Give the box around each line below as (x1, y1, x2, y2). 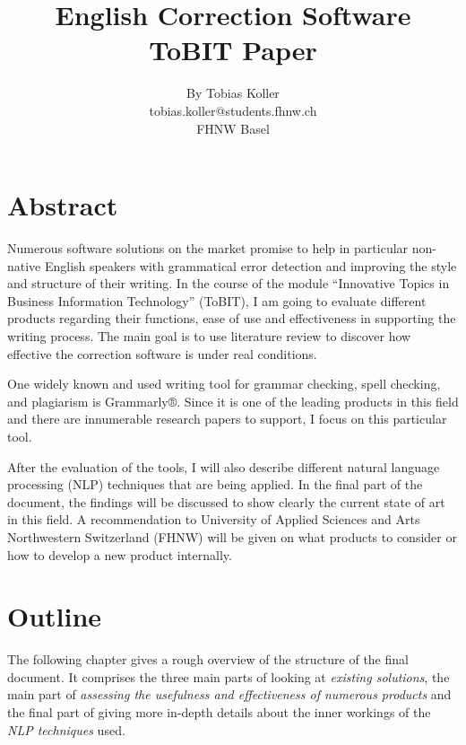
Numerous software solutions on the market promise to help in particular (7, 239, 409, 258)
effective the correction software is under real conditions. (7, 344, 317, 363)
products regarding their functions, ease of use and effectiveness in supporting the (7, 309, 456, 328)
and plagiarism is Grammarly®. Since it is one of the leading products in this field (7, 391, 459, 410)
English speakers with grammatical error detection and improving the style (44, 256, 457, 275)
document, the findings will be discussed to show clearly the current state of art (7, 492, 445, 511)
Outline (7, 598, 102, 635)
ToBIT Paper (149, 31, 317, 68)
